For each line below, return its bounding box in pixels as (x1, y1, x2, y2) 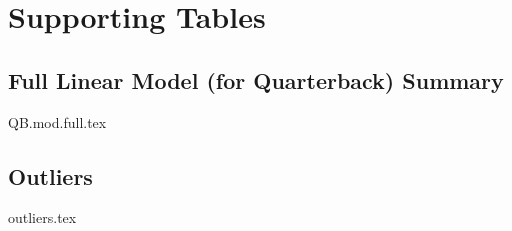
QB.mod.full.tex (8, 111, 107, 132)
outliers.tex (8, 207, 77, 228)
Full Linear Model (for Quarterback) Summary (8, 64, 504, 95)
